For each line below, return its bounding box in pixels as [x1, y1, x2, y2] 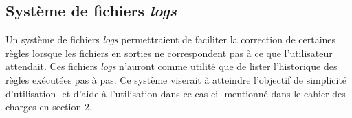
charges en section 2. [5, 99, 92, 114]
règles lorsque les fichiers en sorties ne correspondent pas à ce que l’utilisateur [5, 45, 333, 60]
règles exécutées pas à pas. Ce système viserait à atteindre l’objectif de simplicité [5, 72, 347, 86]
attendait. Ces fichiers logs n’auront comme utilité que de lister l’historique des [5, 59, 338, 73]
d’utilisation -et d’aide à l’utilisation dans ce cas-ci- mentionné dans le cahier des [5, 86, 346, 100]
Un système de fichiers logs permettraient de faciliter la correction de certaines [5, 32, 336, 47]
